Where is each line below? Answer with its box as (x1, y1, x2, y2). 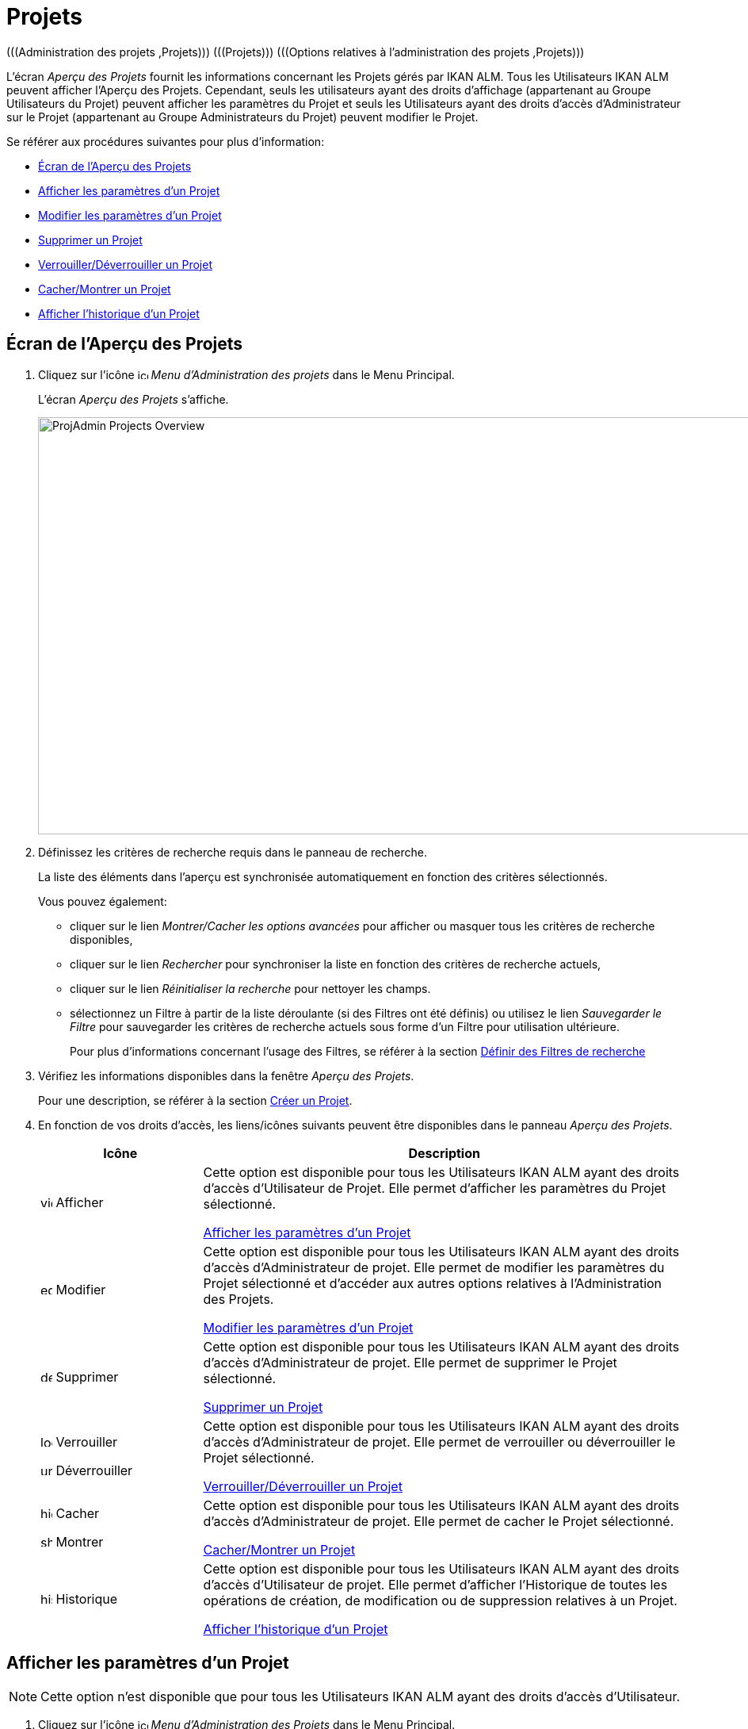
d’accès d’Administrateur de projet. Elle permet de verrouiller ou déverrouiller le (203, 1433, 676, 1450)
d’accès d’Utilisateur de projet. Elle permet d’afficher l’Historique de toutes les (203, 1576, 668, 1593)
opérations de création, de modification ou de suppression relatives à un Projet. (203, 1592, 677, 1608)
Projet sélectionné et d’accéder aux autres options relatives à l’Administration (203, 1275, 662, 1291)
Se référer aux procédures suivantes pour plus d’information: (6, 134, 325, 148)
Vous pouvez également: (38, 894, 167, 908)
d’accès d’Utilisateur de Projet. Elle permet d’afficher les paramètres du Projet (203, 1179, 666, 1196)
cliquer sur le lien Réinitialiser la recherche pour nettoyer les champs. (70, 981, 431, 995)
